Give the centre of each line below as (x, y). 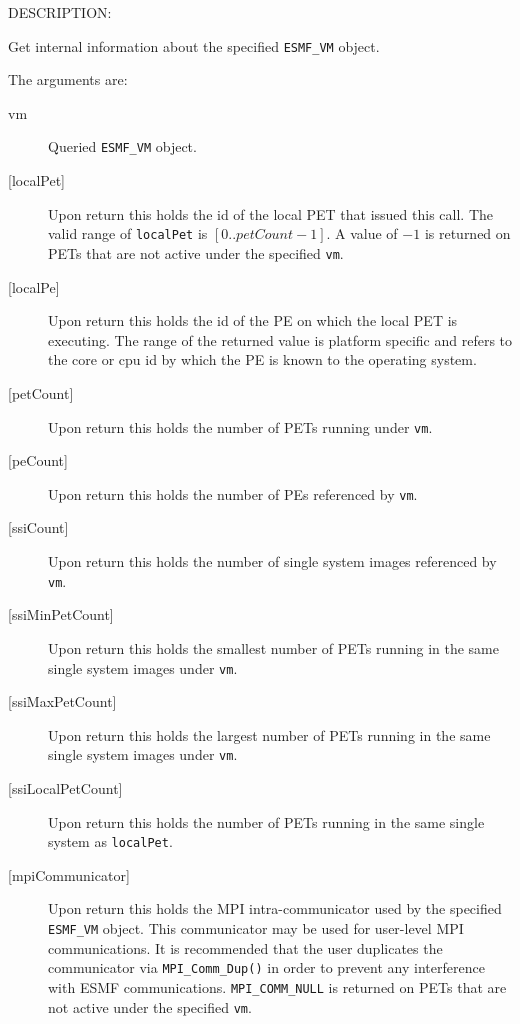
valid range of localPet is (128, 233)
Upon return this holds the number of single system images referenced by (272, 561)
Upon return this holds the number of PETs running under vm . (240, 426)
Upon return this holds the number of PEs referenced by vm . (233, 493)
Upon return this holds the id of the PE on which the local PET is (253, 320)
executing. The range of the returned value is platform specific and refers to (280, 339)
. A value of (362, 233)
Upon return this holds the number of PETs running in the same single (266, 821)
